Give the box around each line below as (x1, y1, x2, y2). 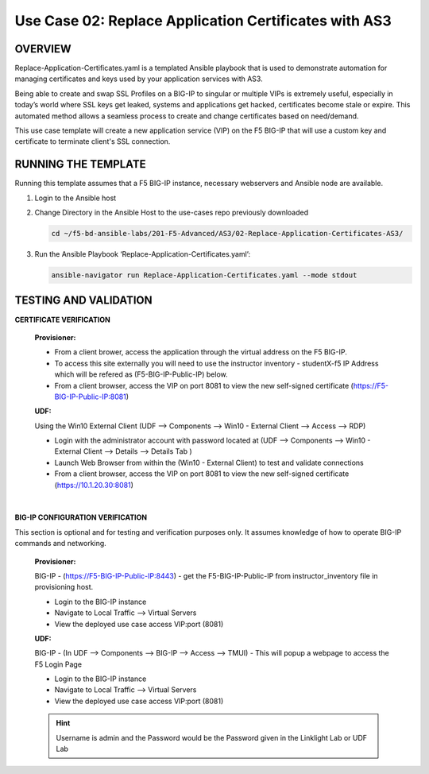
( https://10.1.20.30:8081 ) (54, 480, 134, 490)
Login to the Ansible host (34, 193, 117, 203)
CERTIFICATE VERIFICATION (14, 315, 110, 324)
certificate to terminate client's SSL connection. (14, 137, 171, 146)
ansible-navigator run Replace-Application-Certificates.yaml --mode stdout (51, 271, 357, 280)
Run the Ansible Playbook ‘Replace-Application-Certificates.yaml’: (34, 250, 251, 259)
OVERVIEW (14, 42, 71, 56)
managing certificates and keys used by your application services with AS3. (14, 74, 263, 83)
